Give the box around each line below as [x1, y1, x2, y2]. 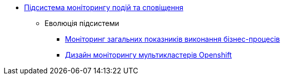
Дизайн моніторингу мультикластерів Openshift [65, 50, 232, 59]
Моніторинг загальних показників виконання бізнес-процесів [65, 35, 280, 43]
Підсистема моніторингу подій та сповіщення [24, 3, 184, 12]
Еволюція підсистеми [45, 19, 119, 28]
